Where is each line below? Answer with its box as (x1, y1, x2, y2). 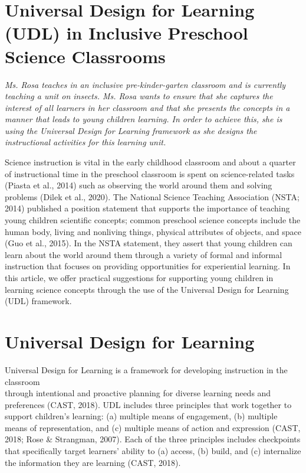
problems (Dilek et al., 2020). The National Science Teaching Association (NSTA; (5, 190, 300, 203)
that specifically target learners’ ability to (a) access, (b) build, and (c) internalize (5, 445, 301, 457)
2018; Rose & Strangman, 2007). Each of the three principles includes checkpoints (5, 433, 301, 445)
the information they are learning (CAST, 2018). (5, 456, 181, 468)
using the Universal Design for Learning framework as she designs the (5, 124, 257, 136)
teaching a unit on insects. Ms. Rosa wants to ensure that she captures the (5, 90, 273, 102)
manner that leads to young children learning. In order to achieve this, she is (5, 113, 282, 125)
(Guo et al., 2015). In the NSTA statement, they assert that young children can (5, 237, 292, 249)
